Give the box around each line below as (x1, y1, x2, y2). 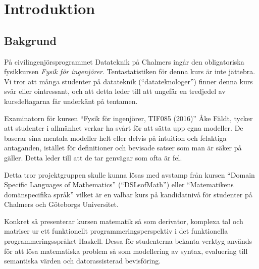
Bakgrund (4, 32, 57, 48)
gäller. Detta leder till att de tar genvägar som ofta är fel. (4, 152, 182, 163)
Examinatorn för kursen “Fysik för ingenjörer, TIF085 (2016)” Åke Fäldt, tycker (4, 113, 253, 123)
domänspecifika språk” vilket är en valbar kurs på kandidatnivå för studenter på (4, 189, 252, 199)
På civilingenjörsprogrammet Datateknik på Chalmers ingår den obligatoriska (4, 56, 244, 67)
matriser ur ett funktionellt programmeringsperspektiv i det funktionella (4, 226, 228, 236)
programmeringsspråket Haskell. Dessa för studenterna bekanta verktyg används (4, 236, 252, 246)
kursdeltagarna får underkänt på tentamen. (4, 95, 138, 106)
